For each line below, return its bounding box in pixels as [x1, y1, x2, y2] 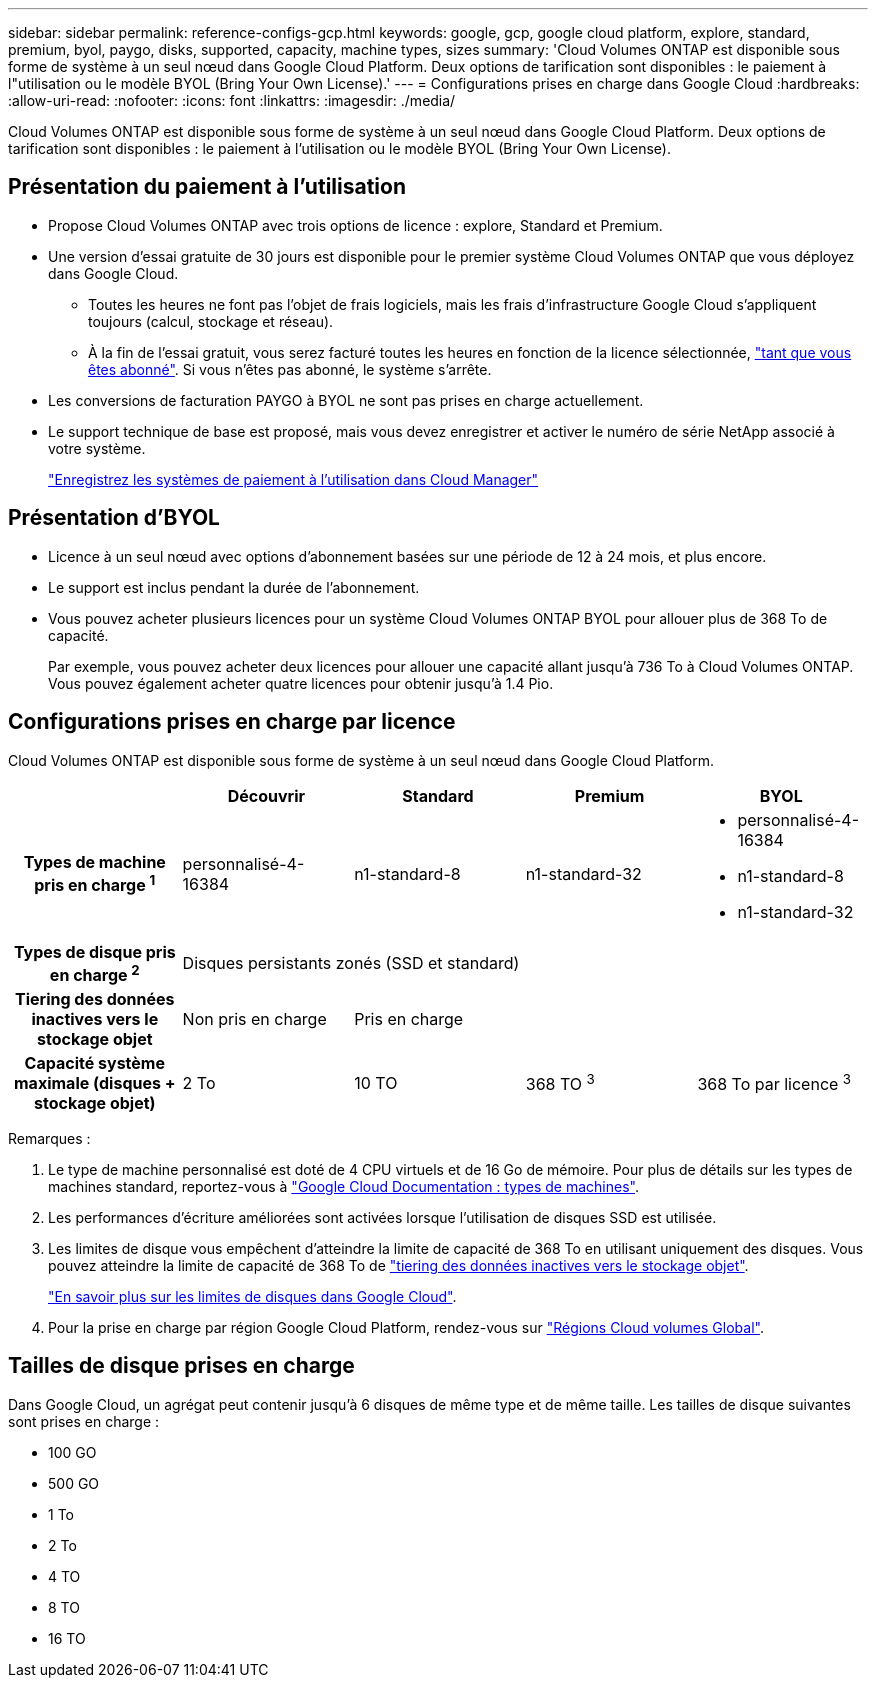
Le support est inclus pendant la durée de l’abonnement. [48, 578, 420, 596]
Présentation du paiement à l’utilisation [8, 174, 406, 200]
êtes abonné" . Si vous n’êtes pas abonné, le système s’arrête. [88, 360, 492, 378]
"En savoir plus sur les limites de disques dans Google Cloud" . [48, 1287, 457, 1305]
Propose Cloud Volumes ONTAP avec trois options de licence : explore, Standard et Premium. [48, 216, 663, 234]
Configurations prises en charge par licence [8, 709, 456, 735]
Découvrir [227, 785, 306, 806]
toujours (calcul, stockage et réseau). [88, 312, 334, 330]
